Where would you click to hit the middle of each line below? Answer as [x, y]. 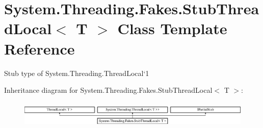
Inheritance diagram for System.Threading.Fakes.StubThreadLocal [108, 90]
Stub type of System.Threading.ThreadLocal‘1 [77, 73]
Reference [40, 48]
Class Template [172, 28]
